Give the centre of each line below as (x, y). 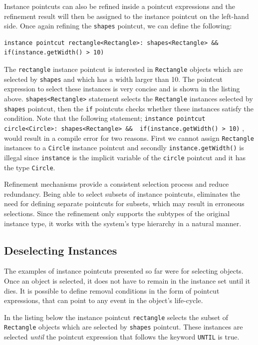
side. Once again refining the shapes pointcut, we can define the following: (118, 26)
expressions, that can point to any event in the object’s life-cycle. (104, 300)
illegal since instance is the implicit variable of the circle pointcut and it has (125, 157)
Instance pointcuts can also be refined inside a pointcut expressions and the (120, 6)
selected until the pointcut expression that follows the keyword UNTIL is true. (122, 337)
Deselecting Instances (61, 250)
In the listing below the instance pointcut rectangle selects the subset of (116, 317)
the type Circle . (30, 167)
